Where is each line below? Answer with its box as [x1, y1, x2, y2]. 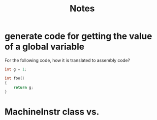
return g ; [13, 85, 34, 90]
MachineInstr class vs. [4, 106, 99, 117]
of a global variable [4, 41, 85, 52]
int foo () [4, 76, 25, 81]
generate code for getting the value [4, 30, 152, 42]
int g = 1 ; [4, 67, 27, 72]
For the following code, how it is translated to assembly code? [4, 57, 130, 63]
